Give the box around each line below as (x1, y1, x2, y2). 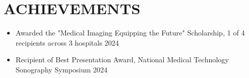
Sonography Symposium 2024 (15, 64, 108, 74)
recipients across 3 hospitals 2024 (15, 37, 119, 48)
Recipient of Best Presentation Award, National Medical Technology (15, 54, 229, 65)
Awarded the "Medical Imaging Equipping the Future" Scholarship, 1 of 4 (15, 27, 245, 38)
